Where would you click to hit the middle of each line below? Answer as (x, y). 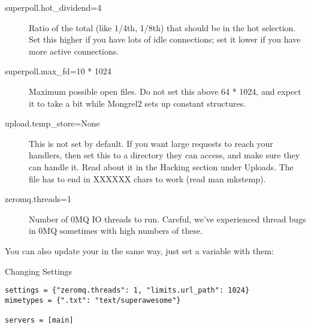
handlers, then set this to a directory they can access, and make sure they (164, 155)
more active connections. (74, 51)
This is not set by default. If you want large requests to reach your (151, 143)
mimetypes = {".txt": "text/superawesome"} (93, 300)
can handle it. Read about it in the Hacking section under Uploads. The (161, 166)
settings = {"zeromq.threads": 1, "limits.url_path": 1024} (127, 291)
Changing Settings (39, 271)
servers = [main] (39, 321)
